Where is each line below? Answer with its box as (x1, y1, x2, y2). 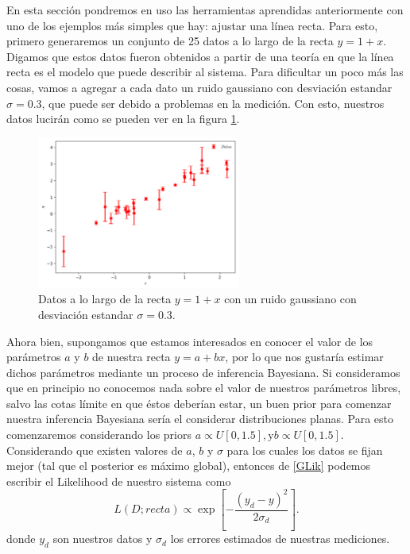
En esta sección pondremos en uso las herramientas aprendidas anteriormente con (6, 2, 404, 17)
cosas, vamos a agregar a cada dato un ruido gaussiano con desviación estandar (6, 79, 393, 95)
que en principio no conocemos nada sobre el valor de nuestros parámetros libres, (6, 379, 401, 396)
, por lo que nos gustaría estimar (225, 348, 384, 365)
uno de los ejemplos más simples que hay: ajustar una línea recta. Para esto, (6, 17, 378, 33)
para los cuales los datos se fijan (226, 441, 383, 458)
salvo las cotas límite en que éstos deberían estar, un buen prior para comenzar (6, 394, 392, 411)
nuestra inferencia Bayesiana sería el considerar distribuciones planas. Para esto (6, 410, 393, 427)
